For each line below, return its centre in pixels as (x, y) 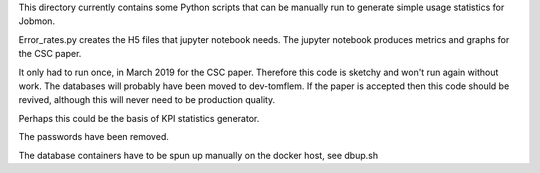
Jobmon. (36, 21)
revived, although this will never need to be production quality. (147, 100)
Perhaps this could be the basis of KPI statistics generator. (139, 118)
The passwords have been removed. (93, 137)
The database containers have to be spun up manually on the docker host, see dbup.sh (198, 155)
